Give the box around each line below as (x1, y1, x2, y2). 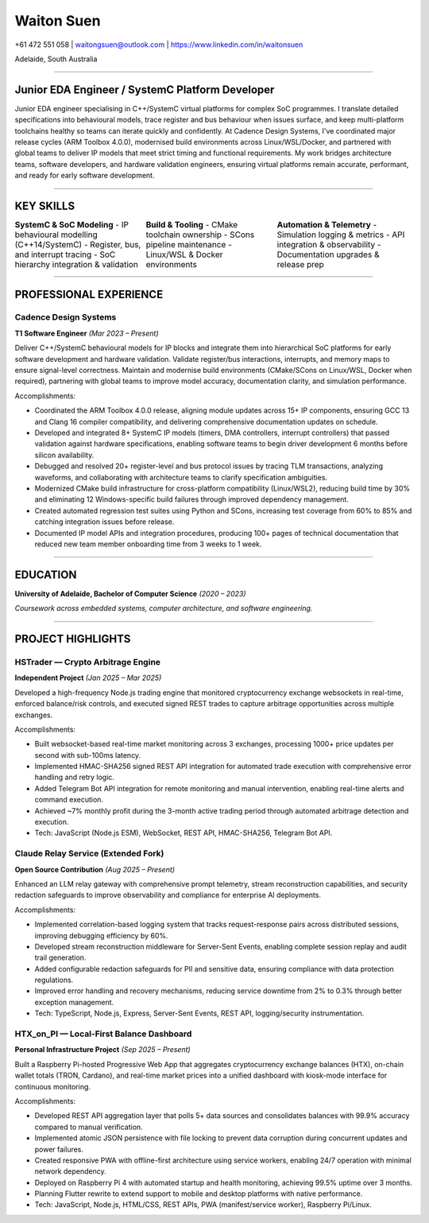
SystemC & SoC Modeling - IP (14, 219, 129, 231)
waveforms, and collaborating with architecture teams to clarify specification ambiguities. (34, 472, 328, 482)
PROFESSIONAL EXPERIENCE (14, 287, 164, 301)
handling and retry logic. (34, 772, 115, 782)
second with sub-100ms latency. (34, 750, 141, 759)
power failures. (34, 1144, 83, 1154)
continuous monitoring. (14, 1081, 91, 1091)
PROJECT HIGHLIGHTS (14, 632, 131, 646)
